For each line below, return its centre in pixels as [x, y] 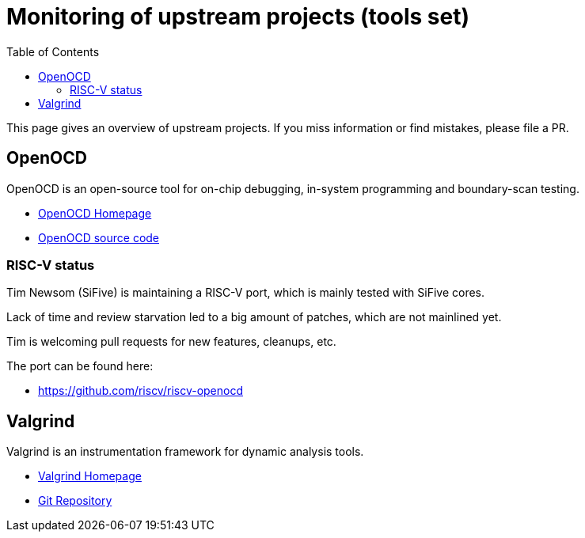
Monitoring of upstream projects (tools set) [238, 17]
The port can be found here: [80, 366]
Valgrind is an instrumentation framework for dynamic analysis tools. [185, 452]
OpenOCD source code [99, 237]
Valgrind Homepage [90, 476]
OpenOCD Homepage [95, 213]
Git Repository [75, 501]
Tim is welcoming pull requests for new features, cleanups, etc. [171, 342]
